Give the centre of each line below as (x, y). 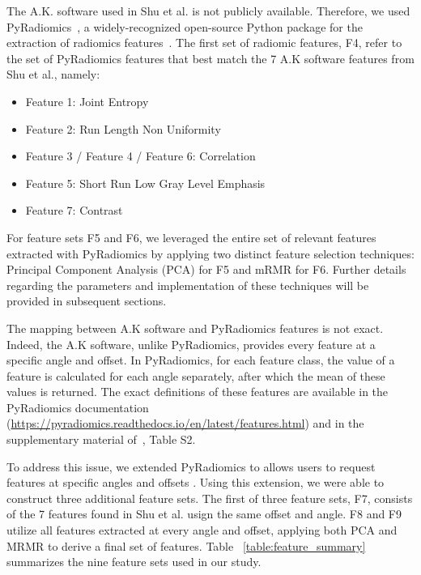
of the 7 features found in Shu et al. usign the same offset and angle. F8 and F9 (204, 514)
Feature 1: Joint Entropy (87, 101)
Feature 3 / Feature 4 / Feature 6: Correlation (140, 156)
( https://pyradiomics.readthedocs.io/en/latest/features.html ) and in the (185, 423)
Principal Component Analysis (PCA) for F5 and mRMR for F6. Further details (206, 269)
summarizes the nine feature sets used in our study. (134, 562)
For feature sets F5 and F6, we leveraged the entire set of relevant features (191, 237)
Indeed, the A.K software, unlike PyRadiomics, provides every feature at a (191, 344)
